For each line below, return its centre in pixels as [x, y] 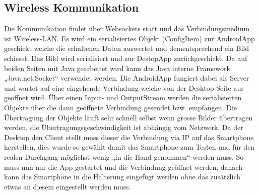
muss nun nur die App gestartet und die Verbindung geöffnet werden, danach [123, 167]
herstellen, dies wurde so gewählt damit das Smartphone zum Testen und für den [129, 147]
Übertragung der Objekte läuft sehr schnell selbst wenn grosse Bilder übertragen [128, 117]
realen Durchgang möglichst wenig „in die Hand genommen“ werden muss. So [124, 156]
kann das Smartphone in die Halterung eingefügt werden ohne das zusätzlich [122, 177]
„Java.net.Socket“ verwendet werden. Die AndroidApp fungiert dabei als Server [127, 78]
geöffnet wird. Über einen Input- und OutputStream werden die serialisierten [123, 97]
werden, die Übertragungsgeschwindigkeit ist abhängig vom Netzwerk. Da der [124, 127]
